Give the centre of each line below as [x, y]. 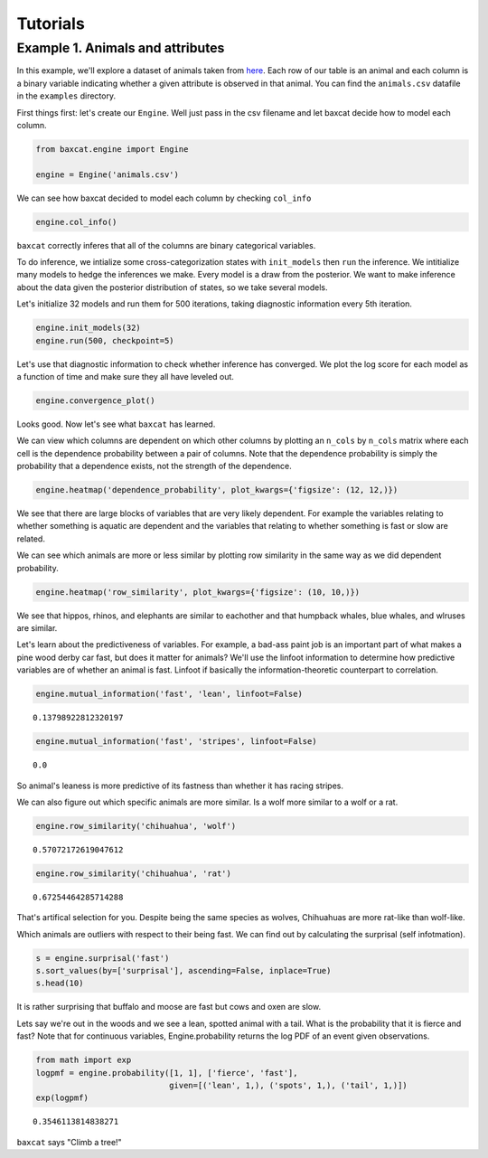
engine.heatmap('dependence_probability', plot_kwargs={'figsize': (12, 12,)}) [217, 490]
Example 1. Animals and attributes [121, 48]
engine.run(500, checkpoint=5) [105, 340]
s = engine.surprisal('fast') [103, 958]
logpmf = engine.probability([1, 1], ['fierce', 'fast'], [167, 1073]
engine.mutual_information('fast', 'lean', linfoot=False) [169, 694]
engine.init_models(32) [89, 328]
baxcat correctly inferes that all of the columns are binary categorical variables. [166, 245]
